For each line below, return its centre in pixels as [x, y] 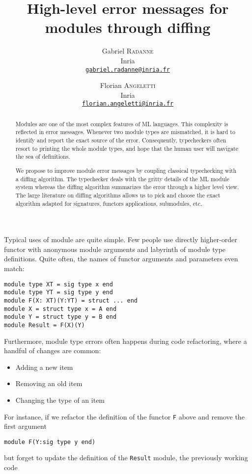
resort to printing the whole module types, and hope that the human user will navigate [127, 148]
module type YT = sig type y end [58, 293]
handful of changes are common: [53, 350]
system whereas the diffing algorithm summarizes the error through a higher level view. [127, 187]
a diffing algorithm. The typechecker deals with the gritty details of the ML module [122, 179]
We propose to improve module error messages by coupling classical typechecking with [126, 170]
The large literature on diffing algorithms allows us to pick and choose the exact [118, 195]
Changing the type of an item [60, 400]
